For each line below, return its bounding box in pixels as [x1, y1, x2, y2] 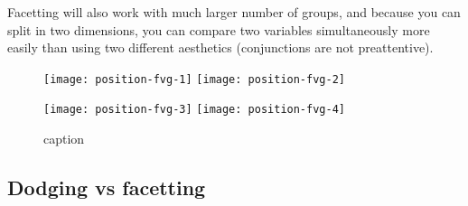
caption [43, 129, 85, 148]
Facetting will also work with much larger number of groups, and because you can [7, 3, 461, 21]
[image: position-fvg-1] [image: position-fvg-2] [43, 72, 345, 86]
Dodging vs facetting [7, 173, 206, 201]
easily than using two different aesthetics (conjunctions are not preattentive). [7, 38, 434, 57]
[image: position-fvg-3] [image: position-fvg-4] [43, 103, 345, 117]
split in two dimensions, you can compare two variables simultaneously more [7, 20, 430, 39]
